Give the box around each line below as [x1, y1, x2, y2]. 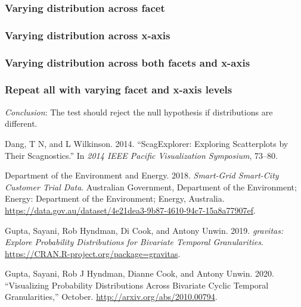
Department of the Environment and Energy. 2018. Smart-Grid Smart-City [5, 169, 279, 181]
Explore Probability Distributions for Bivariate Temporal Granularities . [5, 236, 263, 248]
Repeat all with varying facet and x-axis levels [5, 82, 232, 97]
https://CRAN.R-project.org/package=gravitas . [5, 247, 181, 259]
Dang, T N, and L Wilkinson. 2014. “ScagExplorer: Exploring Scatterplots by [5, 137, 288, 149]
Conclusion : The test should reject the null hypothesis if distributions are [5, 105, 273, 118]
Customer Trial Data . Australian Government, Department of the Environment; [5, 180, 297, 193]
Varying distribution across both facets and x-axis [5, 55, 250, 70]
